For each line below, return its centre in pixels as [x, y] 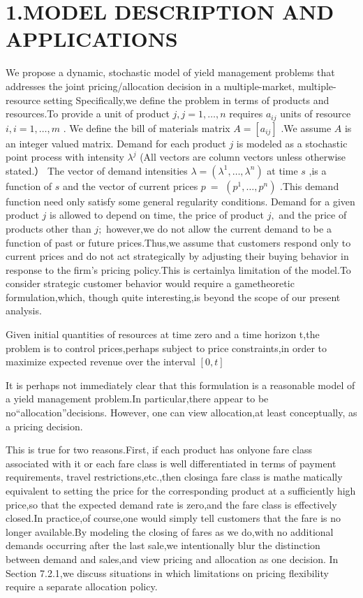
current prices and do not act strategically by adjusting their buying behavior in [177, 256]
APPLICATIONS [92, 39]
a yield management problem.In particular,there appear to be [137, 399]
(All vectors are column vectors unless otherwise [243, 157]
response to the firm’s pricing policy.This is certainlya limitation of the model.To [178, 269]
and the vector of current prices [131, 185]
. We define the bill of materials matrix [147, 127]
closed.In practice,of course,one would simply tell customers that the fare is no [173, 518]
